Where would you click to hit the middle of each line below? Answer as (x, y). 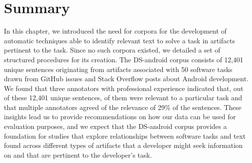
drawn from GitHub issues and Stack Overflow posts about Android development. (126, 79)
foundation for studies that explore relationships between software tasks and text (125, 136)
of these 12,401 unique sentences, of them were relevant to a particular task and (123, 98)
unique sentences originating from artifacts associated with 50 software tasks (118, 69)
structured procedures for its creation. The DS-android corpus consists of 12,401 (124, 59)
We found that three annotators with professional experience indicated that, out (124, 88)
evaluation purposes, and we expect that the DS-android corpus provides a (116, 126)
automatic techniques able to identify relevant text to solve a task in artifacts (120, 40)
